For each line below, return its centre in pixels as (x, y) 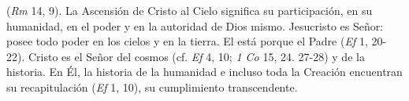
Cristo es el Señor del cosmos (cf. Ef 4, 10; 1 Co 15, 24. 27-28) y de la (196, 56)
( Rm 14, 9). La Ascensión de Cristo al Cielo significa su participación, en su (190, 10)
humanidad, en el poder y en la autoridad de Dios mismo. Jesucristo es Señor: (195, 25)
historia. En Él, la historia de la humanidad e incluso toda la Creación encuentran (204, 72)
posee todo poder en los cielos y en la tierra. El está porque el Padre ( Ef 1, (187, 41)
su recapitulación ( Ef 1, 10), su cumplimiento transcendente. (152, 87)
